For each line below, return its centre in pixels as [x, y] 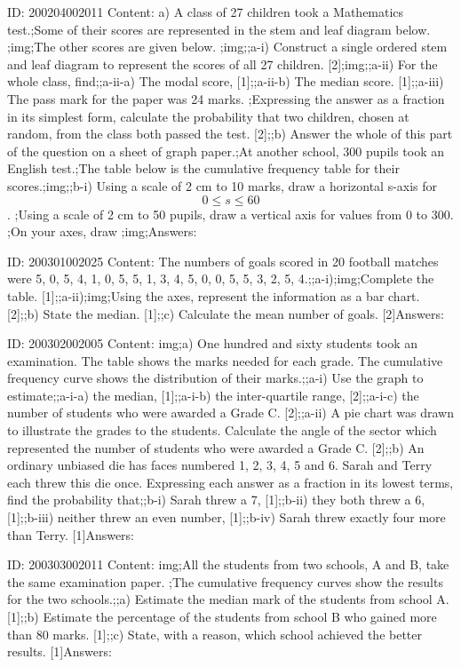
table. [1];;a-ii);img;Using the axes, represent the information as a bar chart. [214, 295]
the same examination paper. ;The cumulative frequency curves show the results [225, 581]
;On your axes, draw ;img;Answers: [102, 231]
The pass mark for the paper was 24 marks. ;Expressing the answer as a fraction [226, 98]
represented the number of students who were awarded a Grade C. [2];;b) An [216, 447]
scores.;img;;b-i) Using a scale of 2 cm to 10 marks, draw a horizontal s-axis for [223, 185]
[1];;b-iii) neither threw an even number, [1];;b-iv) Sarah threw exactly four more [227, 517]
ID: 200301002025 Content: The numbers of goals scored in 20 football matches [223, 261]
